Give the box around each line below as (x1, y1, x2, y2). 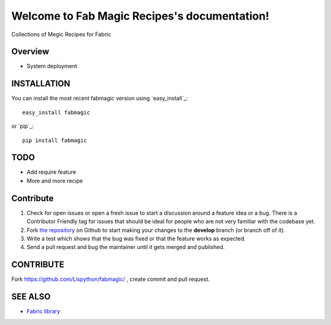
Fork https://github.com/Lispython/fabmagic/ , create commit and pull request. (11, 275, 210, 283)
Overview (11, 47, 50, 57)
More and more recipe (26, 177, 83, 184)
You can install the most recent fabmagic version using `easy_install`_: (11, 95, 188, 102)
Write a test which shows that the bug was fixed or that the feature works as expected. (26, 234, 246, 242)
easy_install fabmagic (22, 109, 91, 116)
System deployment (26, 62, 78, 70)
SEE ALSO (11, 291, 51, 302)
